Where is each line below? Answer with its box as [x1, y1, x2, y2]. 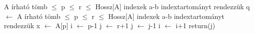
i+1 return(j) [176, 20, 216, 31]
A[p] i [55, 20, 73, 31]
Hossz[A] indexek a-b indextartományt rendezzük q [95, 1, 250, 11]
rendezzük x [4, 20, 40, 31]
